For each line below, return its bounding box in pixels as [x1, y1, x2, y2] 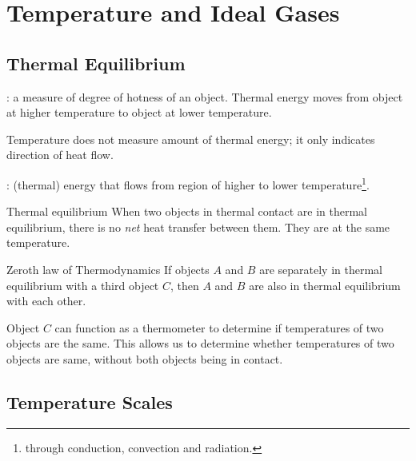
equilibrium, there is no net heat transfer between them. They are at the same [6, 218, 390, 235]
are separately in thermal [259, 260, 382, 277]
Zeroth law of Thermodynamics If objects [6, 260, 210, 277]
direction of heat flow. [6, 146, 114, 163]
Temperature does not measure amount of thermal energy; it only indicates [6, 130, 375, 147]
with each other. [6, 292, 86, 309]
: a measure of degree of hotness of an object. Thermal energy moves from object [6, 88, 403, 105]
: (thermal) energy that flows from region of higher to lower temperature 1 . [6, 173, 370, 193]
